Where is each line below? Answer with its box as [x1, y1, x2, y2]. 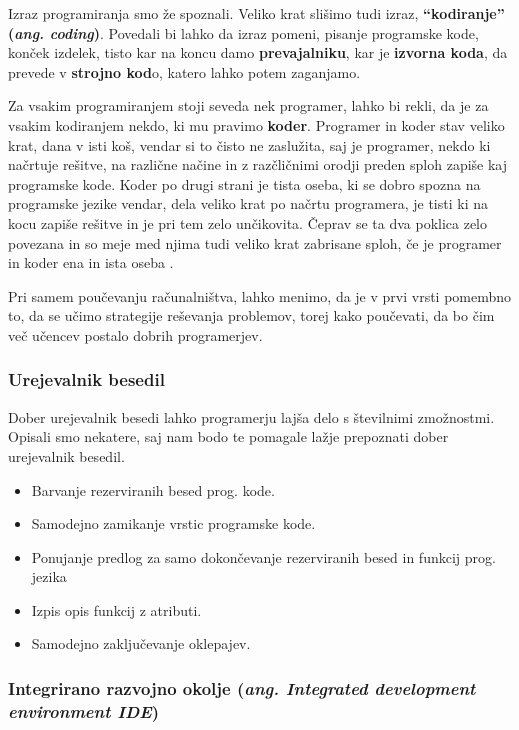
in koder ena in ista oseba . [8, 252, 174, 273]
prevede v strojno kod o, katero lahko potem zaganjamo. [8, 61, 361, 82]
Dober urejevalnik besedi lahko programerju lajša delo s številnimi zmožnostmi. [8, 406, 495, 427]
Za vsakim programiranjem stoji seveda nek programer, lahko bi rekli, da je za [8, 95, 489, 116]
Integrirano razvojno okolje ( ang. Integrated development [8, 675, 476, 700]
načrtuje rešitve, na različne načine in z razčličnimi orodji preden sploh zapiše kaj [8, 154, 508, 175]
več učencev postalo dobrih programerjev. [8, 324, 263, 345]
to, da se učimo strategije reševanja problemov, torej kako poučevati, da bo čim [8, 305, 495, 326]
